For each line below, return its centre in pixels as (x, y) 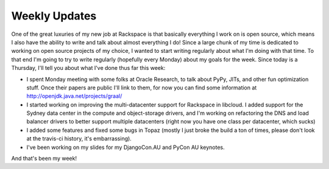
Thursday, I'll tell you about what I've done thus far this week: (88, 68)
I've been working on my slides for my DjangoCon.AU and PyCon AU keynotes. (126, 147)
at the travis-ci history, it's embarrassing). (79, 139)
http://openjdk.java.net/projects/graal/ (74, 96)
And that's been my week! (44, 159)
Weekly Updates (54, 16)
